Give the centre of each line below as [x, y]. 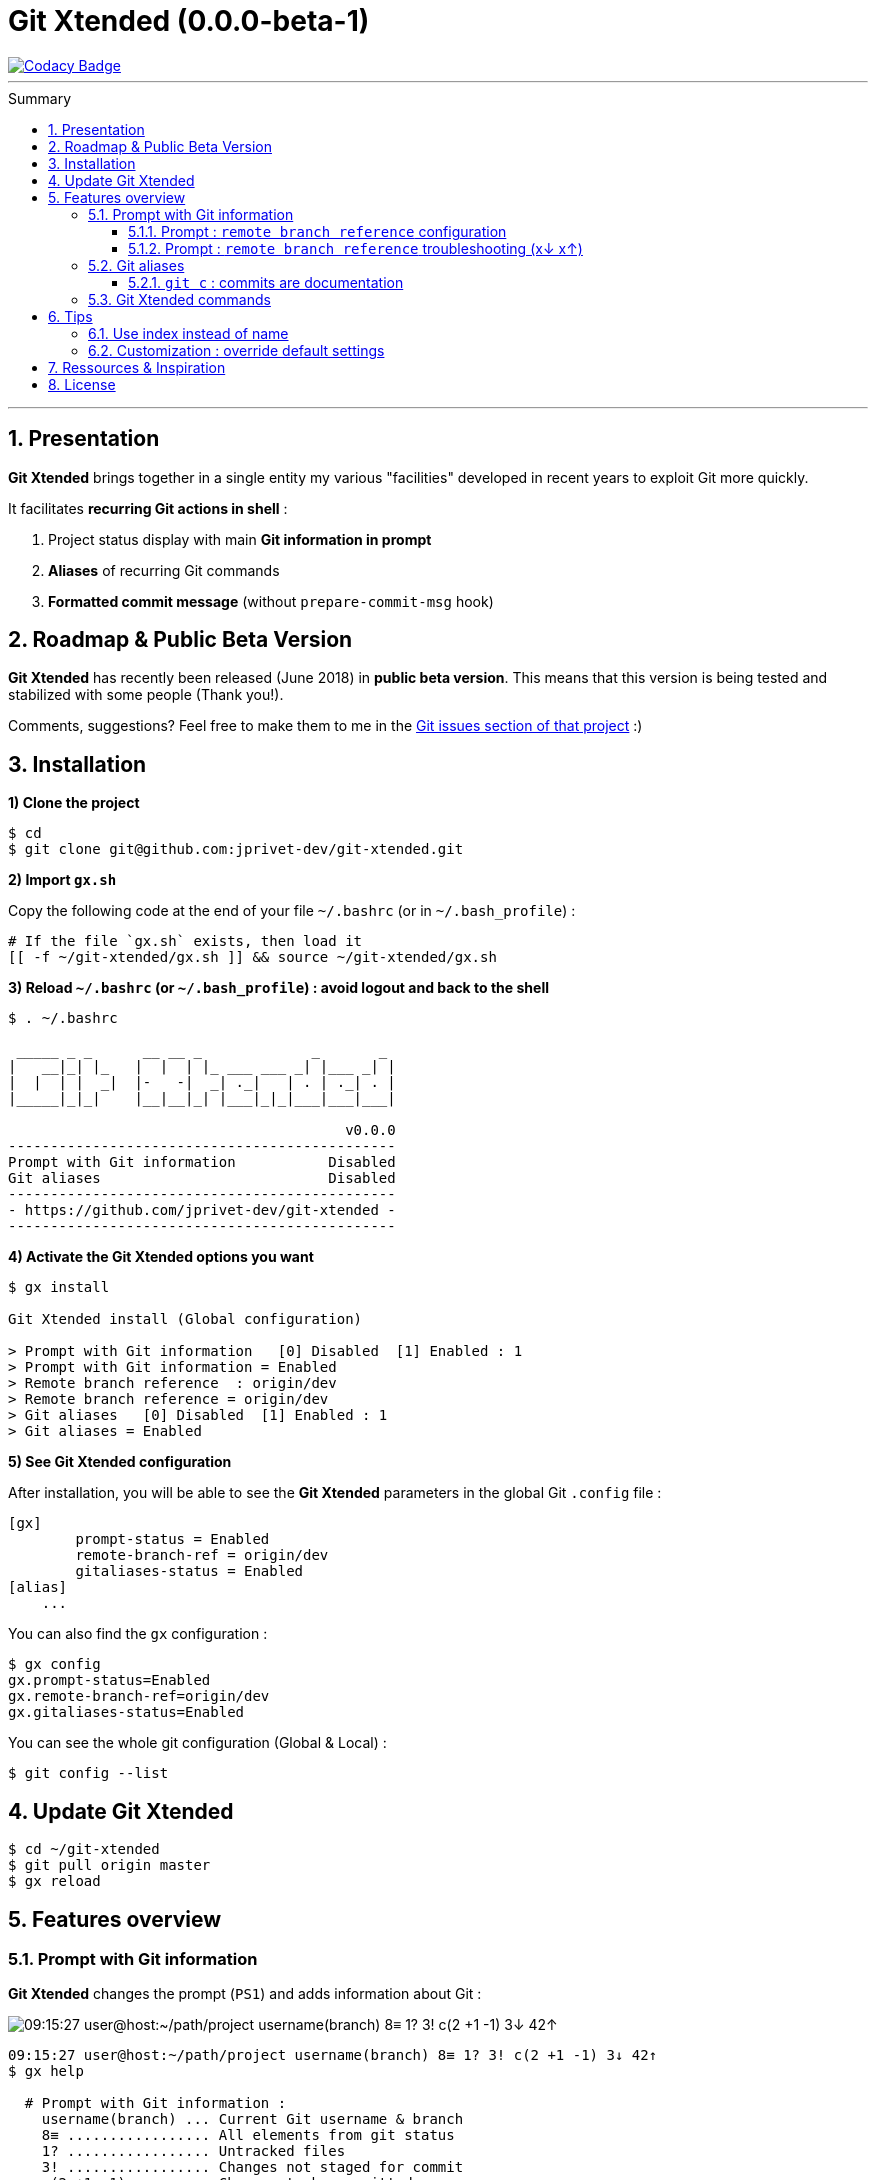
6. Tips [70, 316]
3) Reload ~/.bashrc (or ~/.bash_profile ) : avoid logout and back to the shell [278, 988]
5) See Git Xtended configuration [120, 1462]
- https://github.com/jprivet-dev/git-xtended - [202, 1210]
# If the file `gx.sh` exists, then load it [185, 941]
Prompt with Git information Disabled [202, 1162]
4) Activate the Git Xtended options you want [161, 1257]
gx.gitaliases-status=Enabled [126, 1712]
